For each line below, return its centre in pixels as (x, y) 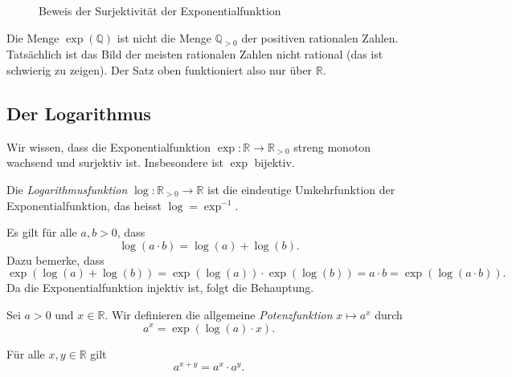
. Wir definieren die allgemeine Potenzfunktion (219, 314)
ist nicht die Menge (164, 37)
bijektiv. (274, 162)
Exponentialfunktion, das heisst (84, 205)
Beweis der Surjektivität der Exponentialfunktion (160, 10)
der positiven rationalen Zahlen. (320, 37)
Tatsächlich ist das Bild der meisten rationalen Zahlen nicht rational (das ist (195, 54)
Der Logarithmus (79, 113)
